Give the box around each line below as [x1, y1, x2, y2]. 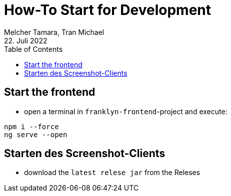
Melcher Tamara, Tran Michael [4, 27, 104, 36]
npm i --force [4, 122, 59, 131]
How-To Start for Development [4, 1, 211, 18]
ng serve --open [4, 130, 67, 139]
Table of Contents [4, 44, 63, 53]
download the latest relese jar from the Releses [24, 168, 200, 177]
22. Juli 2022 [4, 36, 47, 45]
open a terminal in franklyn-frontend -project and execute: [24, 107, 227, 116]
